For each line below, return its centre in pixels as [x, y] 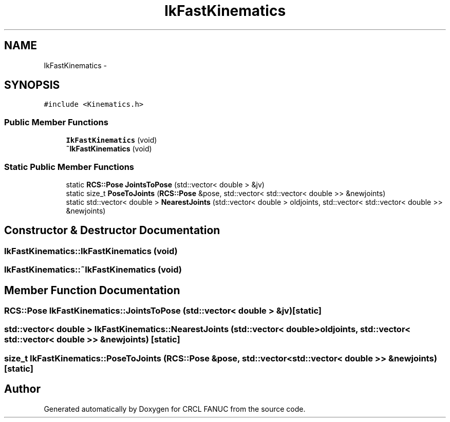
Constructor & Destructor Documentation [112, 231]
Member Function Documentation [92, 290]
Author [22, 389]
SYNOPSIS [32, 85]
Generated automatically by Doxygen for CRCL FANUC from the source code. [175, 409]
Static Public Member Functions [69, 167]
